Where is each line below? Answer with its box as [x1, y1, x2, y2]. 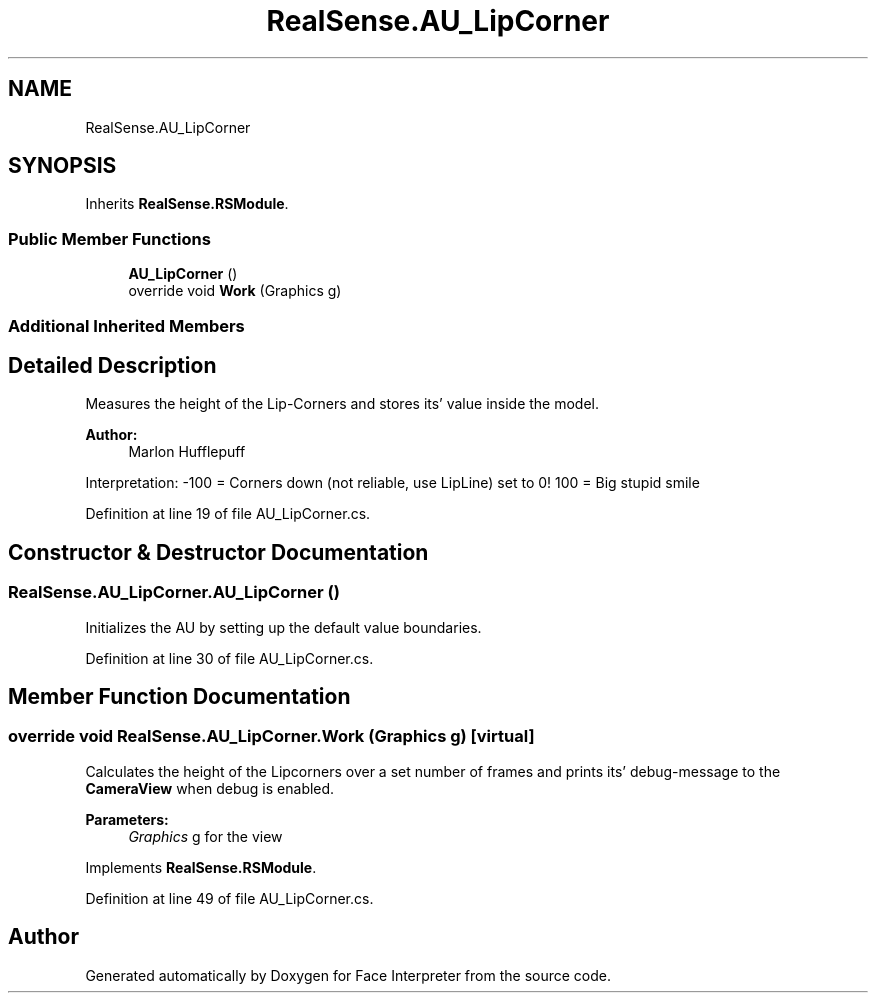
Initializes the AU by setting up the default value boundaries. [85, 618, 482, 636]
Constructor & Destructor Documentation [8, 539, 429, 565]
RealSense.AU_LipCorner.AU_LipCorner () [8, 582, 340, 603]
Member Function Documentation [8, 684, 351, 710]
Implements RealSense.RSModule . [85, 858, 317, 876]
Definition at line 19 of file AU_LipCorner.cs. [85, 505, 371, 523]
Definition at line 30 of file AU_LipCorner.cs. [85, 649, 374, 667]
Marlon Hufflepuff [128, 443, 246, 461]
